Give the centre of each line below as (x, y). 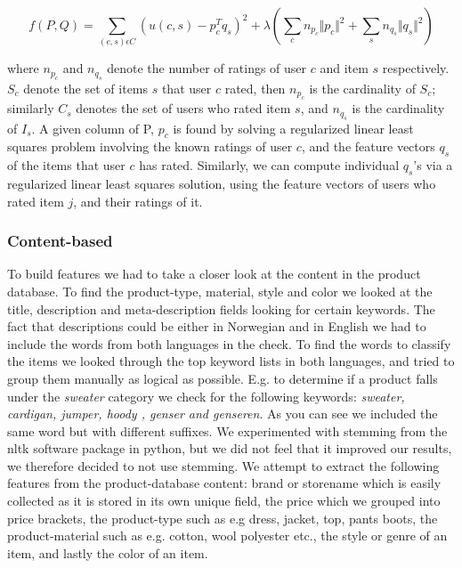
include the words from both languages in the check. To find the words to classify (229, 343)
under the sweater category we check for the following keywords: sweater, (206, 396)
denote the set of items (86, 88)
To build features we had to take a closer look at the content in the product (214, 274)
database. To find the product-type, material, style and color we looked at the (220, 291)
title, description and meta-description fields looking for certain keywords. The (221, 308)
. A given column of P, (93, 128)
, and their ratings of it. (138, 201)
